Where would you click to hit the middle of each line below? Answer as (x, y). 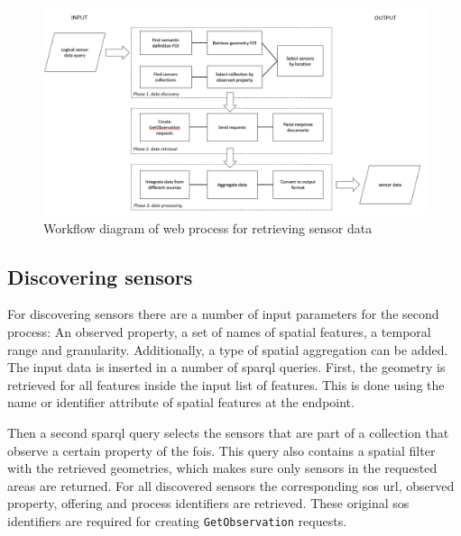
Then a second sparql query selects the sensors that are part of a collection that (228, 432)
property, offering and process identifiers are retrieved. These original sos (208, 503)
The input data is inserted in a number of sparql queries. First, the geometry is (226, 367)
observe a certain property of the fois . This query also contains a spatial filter (221, 450)
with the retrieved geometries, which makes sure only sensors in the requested (222, 468)
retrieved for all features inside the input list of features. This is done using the (226, 384)
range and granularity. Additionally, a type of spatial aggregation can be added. (228, 349)
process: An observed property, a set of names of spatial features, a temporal (219, 332)
